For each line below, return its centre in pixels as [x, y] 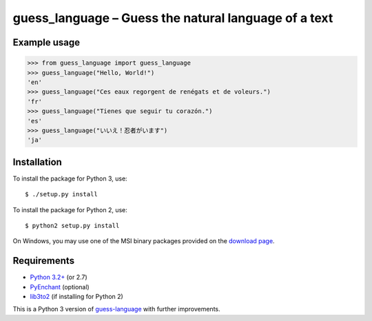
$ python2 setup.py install [72, 225]
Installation [37, 162]
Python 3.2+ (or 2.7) [59, 277]
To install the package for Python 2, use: [70, 209]
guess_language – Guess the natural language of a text [173, 18]
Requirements [44, 261]
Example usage [46, 42]
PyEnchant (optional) [60, 287]
